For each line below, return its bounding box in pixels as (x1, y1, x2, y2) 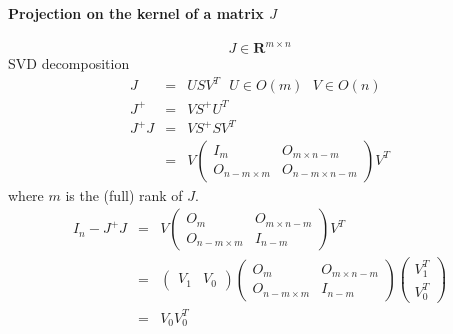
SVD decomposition (8, 53, 130, 74)
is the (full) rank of (65, 184, 183, 205)
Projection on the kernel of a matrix (8, 2, 264, 23)
